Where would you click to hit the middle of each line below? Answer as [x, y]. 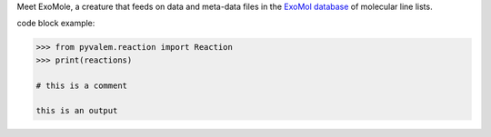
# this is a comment [81, 85]
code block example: [56, 24]
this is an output [77, 111]
